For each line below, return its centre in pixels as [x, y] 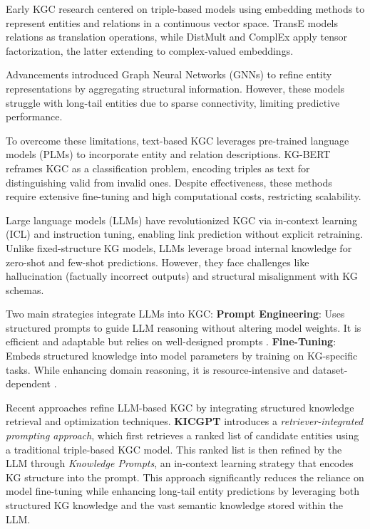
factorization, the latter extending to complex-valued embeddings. [150, 50]
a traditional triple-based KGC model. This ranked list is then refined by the [174, 449]
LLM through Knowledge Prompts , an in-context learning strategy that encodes [180, 463]
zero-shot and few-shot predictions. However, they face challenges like [158, 262]
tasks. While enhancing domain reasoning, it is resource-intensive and [158, 369]
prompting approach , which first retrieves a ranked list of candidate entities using [183, 435]
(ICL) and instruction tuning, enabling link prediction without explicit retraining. [185, 234]
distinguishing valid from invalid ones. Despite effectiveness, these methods [169, 182]
